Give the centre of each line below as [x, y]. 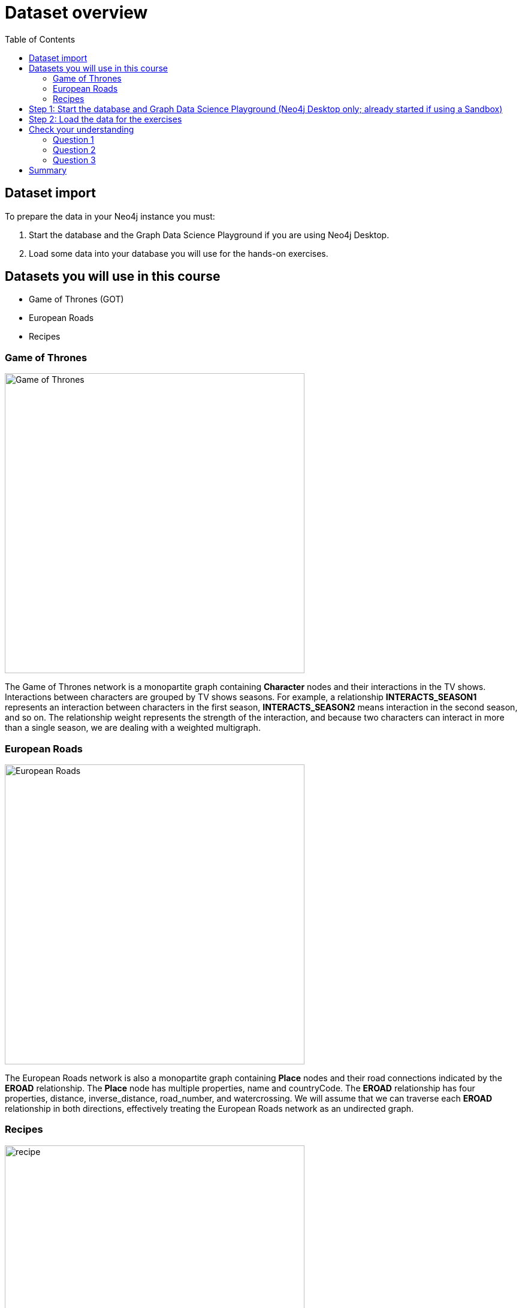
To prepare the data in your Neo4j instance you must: [110, 216]
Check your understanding [82, 129]
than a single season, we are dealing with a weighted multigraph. [133, 728]
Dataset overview [76, 13]
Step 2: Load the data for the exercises [105, 119]
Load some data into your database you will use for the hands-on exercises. [179, 253]
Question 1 [73, 139]
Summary [48, 170]
